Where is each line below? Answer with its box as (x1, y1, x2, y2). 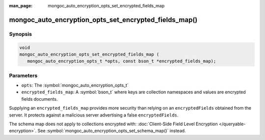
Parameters (9, 72, 38, 79)
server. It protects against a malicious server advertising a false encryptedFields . (9, 112, 179, 118)
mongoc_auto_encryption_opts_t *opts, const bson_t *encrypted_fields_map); (27, 58, 216, 64)
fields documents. (21, 96, 58, 102)
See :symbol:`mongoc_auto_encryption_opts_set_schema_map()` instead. (37, 128, 186, 134)
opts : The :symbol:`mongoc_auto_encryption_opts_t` (21, 83, 129, 88)
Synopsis (9, 30, 32, 37)
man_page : (9, 3, 33, 8)
